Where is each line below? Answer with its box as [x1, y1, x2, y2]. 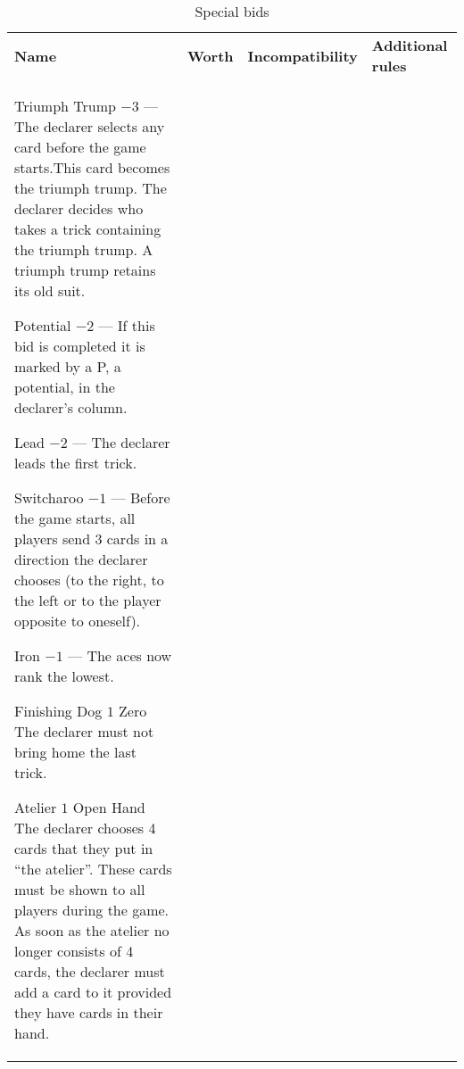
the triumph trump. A [14, 239, 153, 260]
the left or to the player [14, 590, 162, 610]
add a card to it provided [14, 982, 172, 1002]
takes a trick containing [14, 219, 162, 239]
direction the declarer [14, 549, 148, 569]
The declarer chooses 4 [14, 817, 156, 838]
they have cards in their [14, 1002, 163, 1023]
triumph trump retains [14, 260, 156, 280]
